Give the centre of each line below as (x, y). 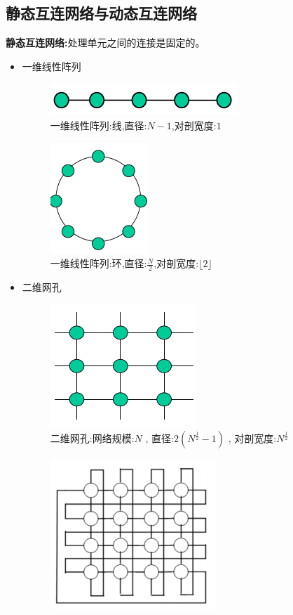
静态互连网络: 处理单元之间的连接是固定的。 (105, 43)
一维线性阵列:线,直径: (98, 125)
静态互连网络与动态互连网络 (101, 13)
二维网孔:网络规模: (92, 438)
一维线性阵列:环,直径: (98, 263)
